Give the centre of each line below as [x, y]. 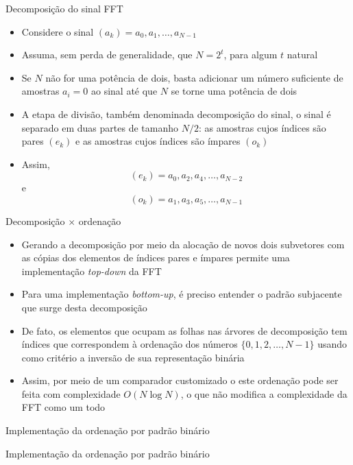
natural [302, 55]
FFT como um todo [63, 407]
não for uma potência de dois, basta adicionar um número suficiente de [194, 77]
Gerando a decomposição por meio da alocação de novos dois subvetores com [183, 244]
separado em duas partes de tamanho [100, 127]
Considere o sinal [58, 31]
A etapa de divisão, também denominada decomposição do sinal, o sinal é [176, 114]
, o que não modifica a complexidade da [264, 393]
